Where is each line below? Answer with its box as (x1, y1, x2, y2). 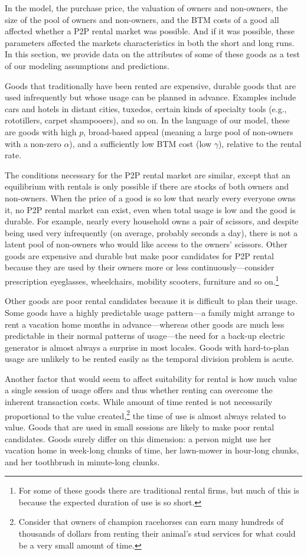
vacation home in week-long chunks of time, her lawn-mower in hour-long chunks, (5, 444, 299, 456)
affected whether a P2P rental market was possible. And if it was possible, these (5, 25, 295, 37)
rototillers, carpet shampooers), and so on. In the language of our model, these (5, 114, 290, 126)
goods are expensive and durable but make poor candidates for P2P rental (5, 249, 274, 262)
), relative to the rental (218, 137, 302, 149)
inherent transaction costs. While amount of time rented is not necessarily (5, 396, 273, 408)
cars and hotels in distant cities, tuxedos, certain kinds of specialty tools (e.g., (5, 102, 287, 115)
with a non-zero (5, 137, 61, 149)
